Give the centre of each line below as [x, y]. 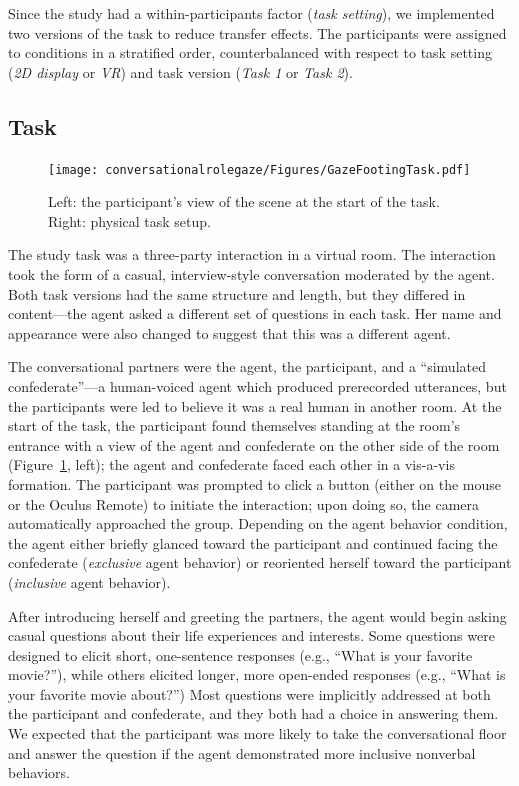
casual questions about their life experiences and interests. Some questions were [251, 635]
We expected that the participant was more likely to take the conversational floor [257, 733]
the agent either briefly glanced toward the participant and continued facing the [253, 542]
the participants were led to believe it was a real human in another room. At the [255, 405]
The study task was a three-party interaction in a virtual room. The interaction [252, 254]
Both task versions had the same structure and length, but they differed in [237, 293]
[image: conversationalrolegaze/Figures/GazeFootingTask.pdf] [259, 169]
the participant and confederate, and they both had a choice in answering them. [253, 713]
